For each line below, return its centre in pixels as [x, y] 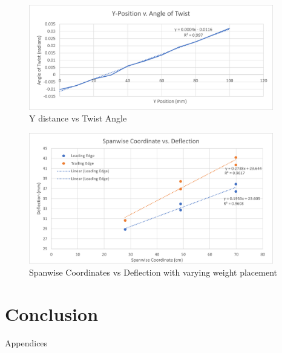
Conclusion [52, 313]
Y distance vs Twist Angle [78, 118]
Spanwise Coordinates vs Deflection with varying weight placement [153, 272]
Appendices [26, 342]
